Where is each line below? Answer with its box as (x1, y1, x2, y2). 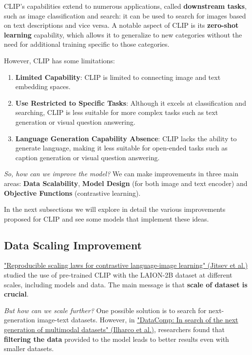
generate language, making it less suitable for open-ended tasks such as (15, 143, 228, 153)
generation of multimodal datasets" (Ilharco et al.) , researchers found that (4, 324, 225, 335)
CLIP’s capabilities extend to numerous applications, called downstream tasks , (4, 1, 247, 11)
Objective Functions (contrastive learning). (4, 187, 141, 198)
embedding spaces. (15, 81, 71, 92)
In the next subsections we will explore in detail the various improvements (4, 204, 226, 214)
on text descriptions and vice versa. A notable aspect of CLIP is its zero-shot (4, 20, 239, 30)
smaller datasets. (4, 343, 54, 354)
